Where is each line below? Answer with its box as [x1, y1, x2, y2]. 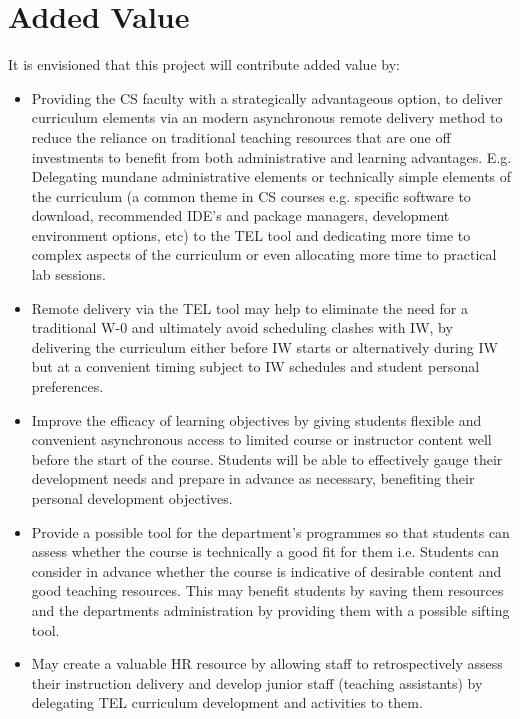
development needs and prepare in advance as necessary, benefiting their [31, 468, 475, 489]
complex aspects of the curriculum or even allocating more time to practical [31, 244, 497, 265]
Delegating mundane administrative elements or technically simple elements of [31, 166, 512, 187]
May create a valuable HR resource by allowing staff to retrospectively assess [31, 653, 503, 674]
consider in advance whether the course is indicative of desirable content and [31, 560, 502, 581]
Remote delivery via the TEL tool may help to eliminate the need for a [31, 297, 468, 318]
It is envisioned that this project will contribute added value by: [8, 54, 400, 75]
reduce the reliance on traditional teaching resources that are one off [31, 126, 451, 147]
